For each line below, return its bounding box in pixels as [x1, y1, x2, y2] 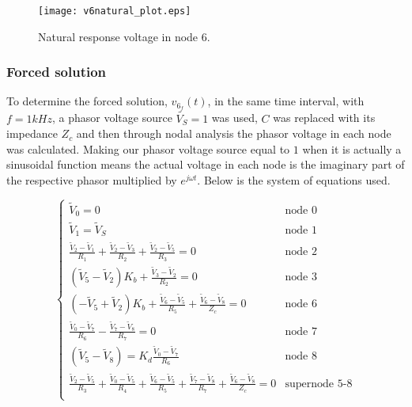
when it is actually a [302, 140, 402, 157]
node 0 [285, 205, 317, 217]
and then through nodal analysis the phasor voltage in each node [76, 125, 391, 142]
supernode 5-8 [285, 378, 353, 390]
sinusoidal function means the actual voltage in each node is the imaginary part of [6, 156, 405, 173]
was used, [211, 109, 258, 126]
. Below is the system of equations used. [197, 171, 391, 188]
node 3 [285, 272, 317, 283]
